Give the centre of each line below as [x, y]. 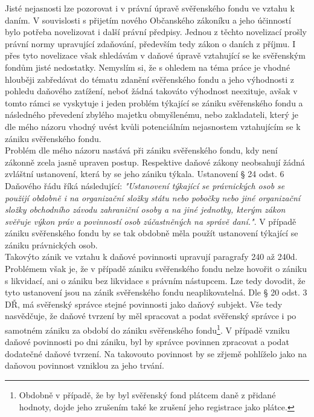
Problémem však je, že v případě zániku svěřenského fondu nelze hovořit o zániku [156, 269]
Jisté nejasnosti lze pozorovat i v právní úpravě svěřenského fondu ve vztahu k [150, 8]
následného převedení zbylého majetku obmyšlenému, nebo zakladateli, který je [152, 115]
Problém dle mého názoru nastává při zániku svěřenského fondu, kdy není [141, 150]
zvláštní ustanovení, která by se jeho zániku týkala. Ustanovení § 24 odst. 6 [145, 174]
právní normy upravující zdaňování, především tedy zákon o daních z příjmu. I [150, 43]
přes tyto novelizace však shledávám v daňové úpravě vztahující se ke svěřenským [155, 55]
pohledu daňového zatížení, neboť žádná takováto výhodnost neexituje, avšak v [151, 91]
